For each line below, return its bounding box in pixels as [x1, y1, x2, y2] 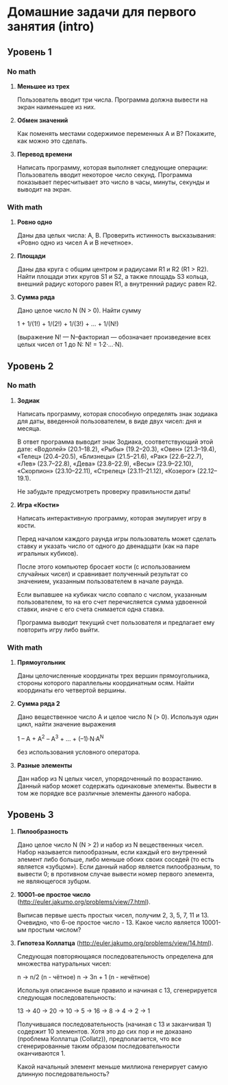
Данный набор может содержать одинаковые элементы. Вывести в [16, 781, 217, 790]
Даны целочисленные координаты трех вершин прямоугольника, [16, 672, 210, 680]
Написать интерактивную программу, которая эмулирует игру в [16, 514, 207, 522]
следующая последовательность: [16, 993, 116, 1001]
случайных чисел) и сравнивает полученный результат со [16, 569, 188, 578]
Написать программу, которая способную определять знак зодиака [16, 409, 218, 418]
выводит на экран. [16, 185, 72, 193]
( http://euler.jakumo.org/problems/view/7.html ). [16, 898, 151, 906]
